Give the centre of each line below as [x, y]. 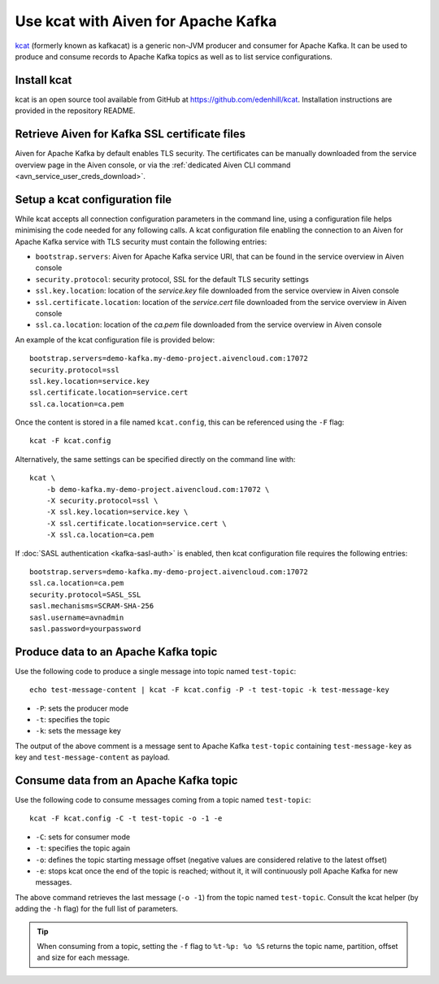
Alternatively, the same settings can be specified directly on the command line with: [155, 459]
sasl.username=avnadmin [77, 617]
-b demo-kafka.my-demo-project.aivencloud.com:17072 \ [158, 489]
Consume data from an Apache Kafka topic [126, 780]
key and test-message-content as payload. [93, 757]
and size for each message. [83, 958]
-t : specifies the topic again [83, 848]
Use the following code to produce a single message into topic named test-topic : [156, 671]
